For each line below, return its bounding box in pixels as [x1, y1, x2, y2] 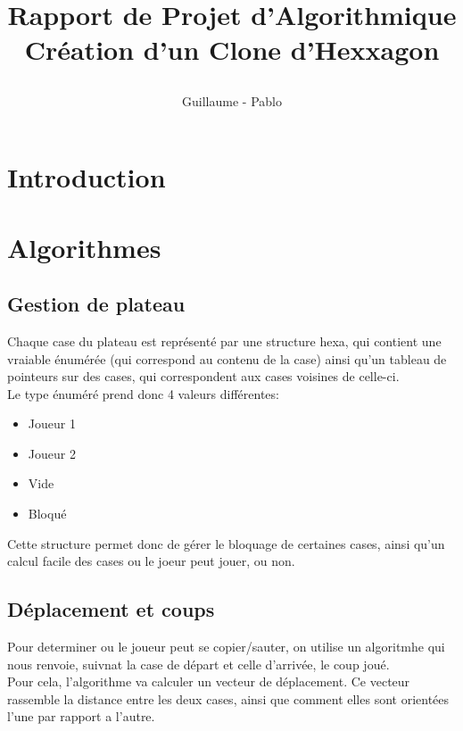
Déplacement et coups [7, 595, 215, 623]
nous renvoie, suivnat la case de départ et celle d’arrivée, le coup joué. [7, 654, 390, 673]
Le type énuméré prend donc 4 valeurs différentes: [7, 384, 279, 403]
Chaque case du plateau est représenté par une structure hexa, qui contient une [7, 331, 442, 350]
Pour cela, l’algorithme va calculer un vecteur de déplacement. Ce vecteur [7, 672, 410, 691]
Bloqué [28, 504, 67, 523]
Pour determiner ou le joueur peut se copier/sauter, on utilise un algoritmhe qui [7, 637, 445, 656]
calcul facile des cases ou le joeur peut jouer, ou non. [7, 552, 295, 570]
